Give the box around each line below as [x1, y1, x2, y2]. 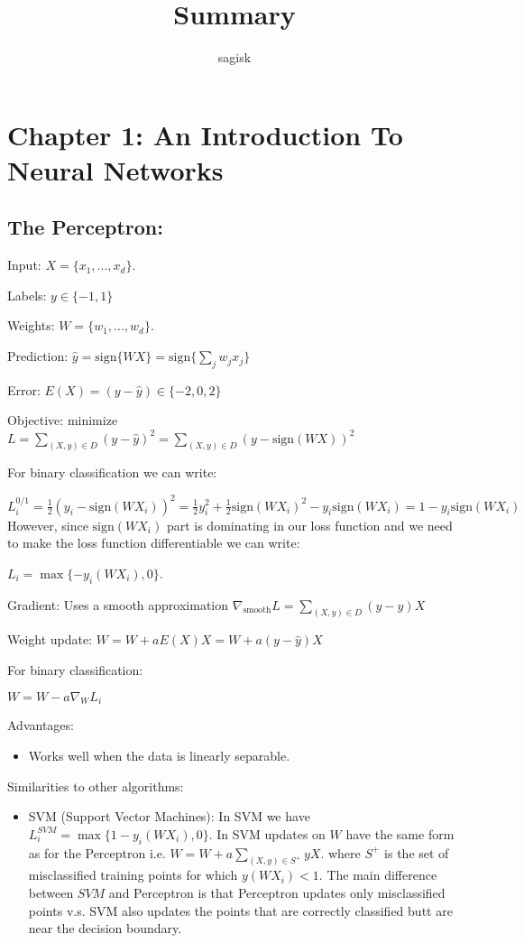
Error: [7, 380, 41, 399]
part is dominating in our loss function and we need [166, 515, 453, 534]
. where [320, 843, 361, 862]
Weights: [7, 316, 55, 335]
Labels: [7, 285, 47, 304]
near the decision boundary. [28, 919, 182, 938]
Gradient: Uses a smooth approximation [7, 595, 229, 614]
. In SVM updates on [208, 824, 326, 843]
